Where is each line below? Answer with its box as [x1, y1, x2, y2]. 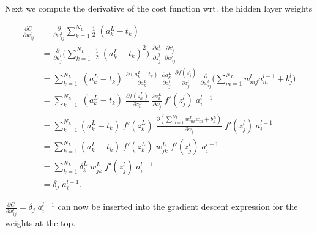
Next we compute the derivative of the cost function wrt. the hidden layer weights [5, 2, 313, 14]
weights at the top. [5, 216, 76, 229]
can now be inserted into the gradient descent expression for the [58, 200, 298, 213]
